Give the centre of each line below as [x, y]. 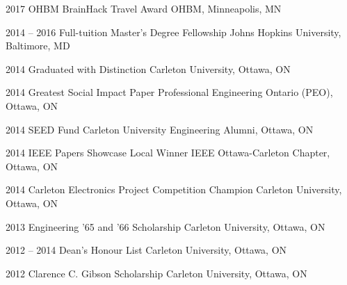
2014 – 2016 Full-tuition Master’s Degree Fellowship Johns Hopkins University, [173, 32]
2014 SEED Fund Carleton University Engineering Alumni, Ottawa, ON [160, 129]
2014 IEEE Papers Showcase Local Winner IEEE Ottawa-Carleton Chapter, [168, 153]
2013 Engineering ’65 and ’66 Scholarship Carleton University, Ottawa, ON [166, 226]
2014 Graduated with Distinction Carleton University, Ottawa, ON [148, 68]
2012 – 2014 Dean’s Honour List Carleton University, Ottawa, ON [146, 250]
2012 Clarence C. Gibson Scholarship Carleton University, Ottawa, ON [156, 273]
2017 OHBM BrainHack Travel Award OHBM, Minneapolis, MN [144, 8]
